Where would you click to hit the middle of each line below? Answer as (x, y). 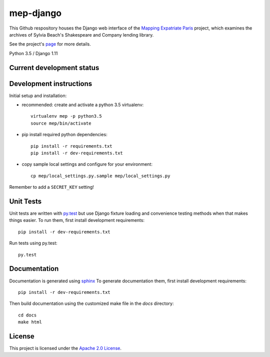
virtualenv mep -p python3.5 (66, 116)
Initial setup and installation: (38, 96)
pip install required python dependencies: (64, 135)
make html (30, 322)
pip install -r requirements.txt (71, 146)
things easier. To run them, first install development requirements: (77, 220)
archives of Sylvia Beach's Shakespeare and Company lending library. (81, 35)
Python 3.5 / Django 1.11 (33, 53)
